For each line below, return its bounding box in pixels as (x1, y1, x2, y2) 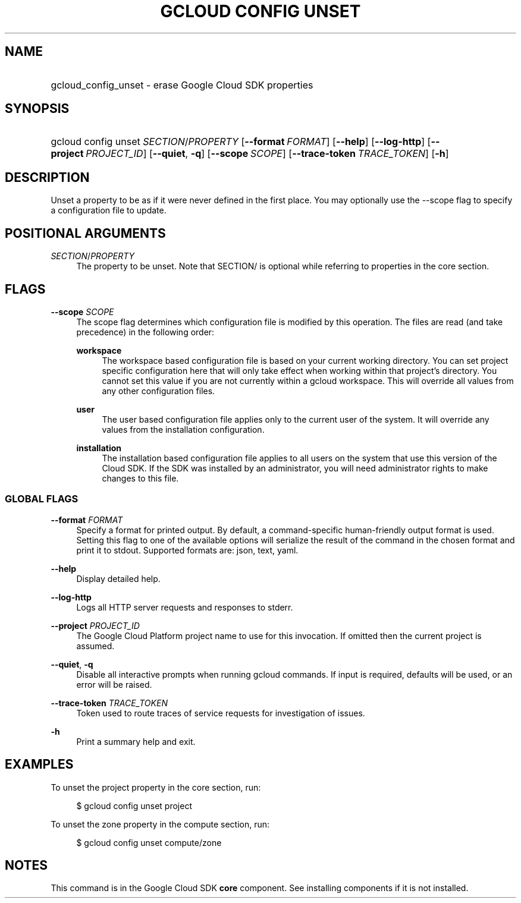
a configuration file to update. (51, 205, 167, 216)
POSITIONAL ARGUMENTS (5, 225, 166, 241)
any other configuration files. (102, 385, 215, 396)
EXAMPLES (5, 757, 74, 772)
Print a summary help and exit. (76, 736, 196, 747)
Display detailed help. (76, 573, 161, 584)
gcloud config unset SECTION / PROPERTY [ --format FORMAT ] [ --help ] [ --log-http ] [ (51, 136, 431, 148)
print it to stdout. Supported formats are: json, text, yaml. (76, 545, 299, 555)
